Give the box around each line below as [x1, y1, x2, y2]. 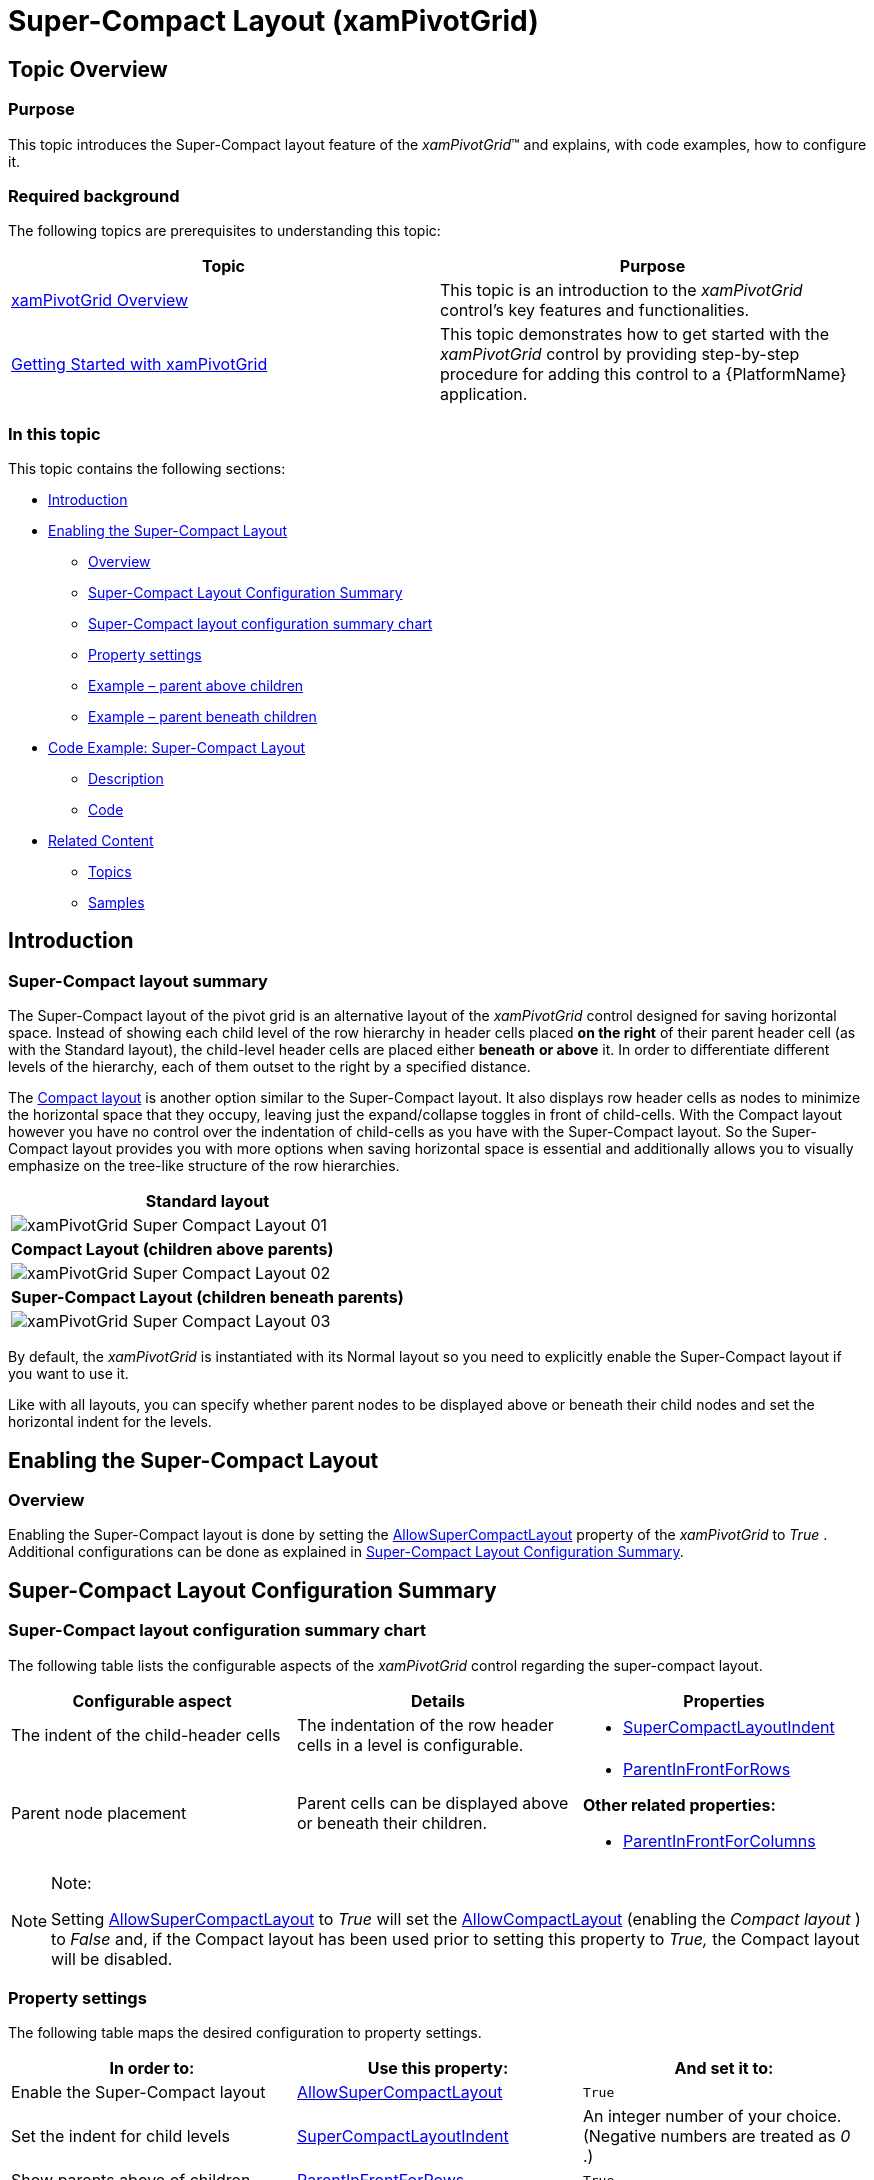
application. [440, 384, 528, 405]
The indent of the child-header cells [11, 1724, 281, 1745]
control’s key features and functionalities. [440, 300, 750, 321]
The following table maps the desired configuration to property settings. [8, 2024, 482, 2042]
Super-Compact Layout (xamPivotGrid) [8, 4, 539, 38]
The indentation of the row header [296, 1714, 554, 1735]
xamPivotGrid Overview [11, 290, 189, 311]
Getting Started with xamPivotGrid [11, 354, 268, 375]
